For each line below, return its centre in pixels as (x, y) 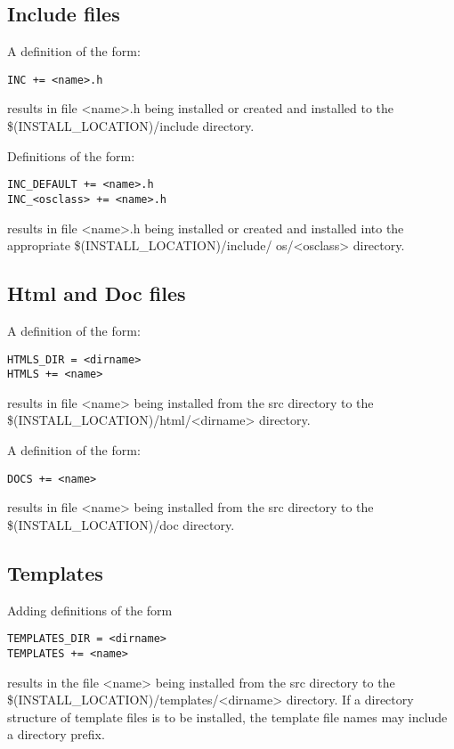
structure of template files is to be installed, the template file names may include (227, 716)
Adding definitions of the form (90, 610)
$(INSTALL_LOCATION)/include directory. (131, 126)
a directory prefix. (56, 734)
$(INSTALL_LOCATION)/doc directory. (121, 524)
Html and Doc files (97, 293)
